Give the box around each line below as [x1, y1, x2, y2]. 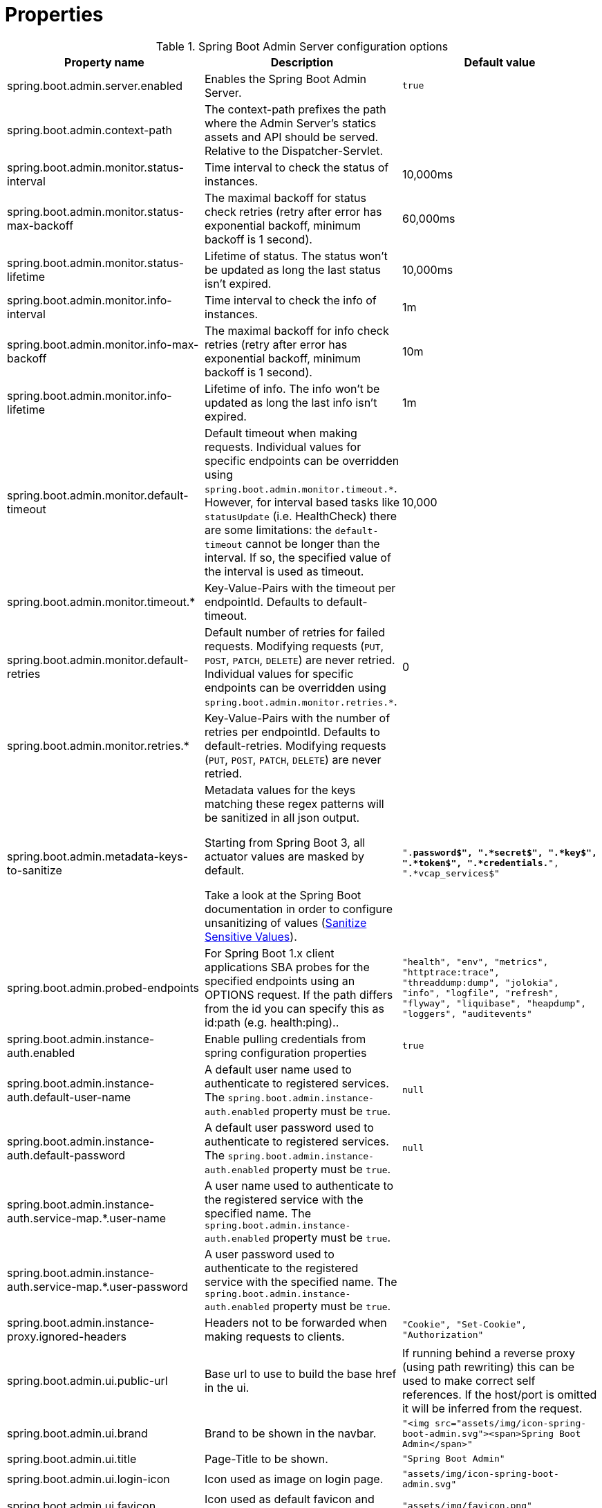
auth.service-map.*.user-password [7, 1280, 189, 1294]
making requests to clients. [204, 1329, 345, 1343]
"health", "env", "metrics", [402, 956, 549, 967]
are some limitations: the [204, 522, 332, 537]
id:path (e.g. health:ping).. [204, 1015, 339, 1029]
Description [270, 55, 334, 69]
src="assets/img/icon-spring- [434, 1417, 587, 1428]
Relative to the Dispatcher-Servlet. [204, 143, 384, 158]
